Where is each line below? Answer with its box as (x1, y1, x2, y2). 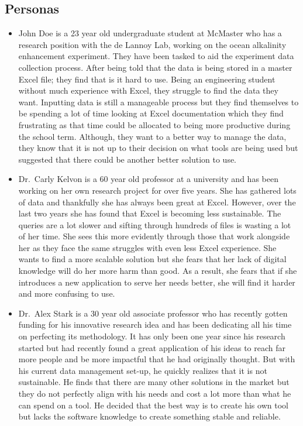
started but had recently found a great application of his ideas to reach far (18, 341, 286, 353)
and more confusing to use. (18, 287, 115, 300)
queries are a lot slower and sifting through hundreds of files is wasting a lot (18, 218, 291, 231)
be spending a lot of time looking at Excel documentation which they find (18, 107, 284, 119)
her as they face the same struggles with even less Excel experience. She (18, 241, 277, 253)
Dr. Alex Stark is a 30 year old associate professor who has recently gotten (18, 307, 288, 319)
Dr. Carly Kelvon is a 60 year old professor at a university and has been (18, 173, 278, 185)
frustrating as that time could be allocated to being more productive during (18, 118, 291, 130)
